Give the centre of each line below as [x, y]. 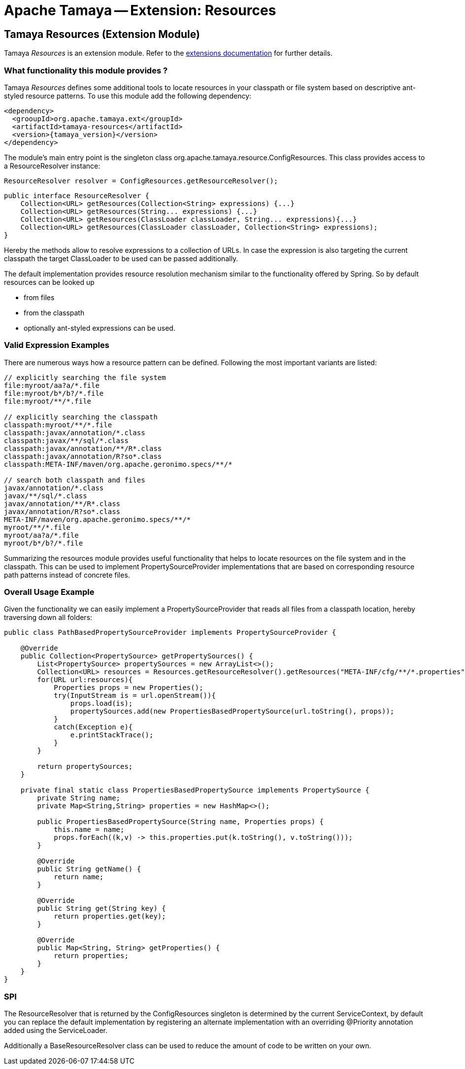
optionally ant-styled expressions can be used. [100, 328]
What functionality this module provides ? [86, 70]
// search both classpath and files [75, 480]
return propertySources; [85, 767]
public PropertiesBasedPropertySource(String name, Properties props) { [181, 822]
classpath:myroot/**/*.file [58, 425]
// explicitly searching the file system [85, 377]
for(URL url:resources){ [85, 680]
